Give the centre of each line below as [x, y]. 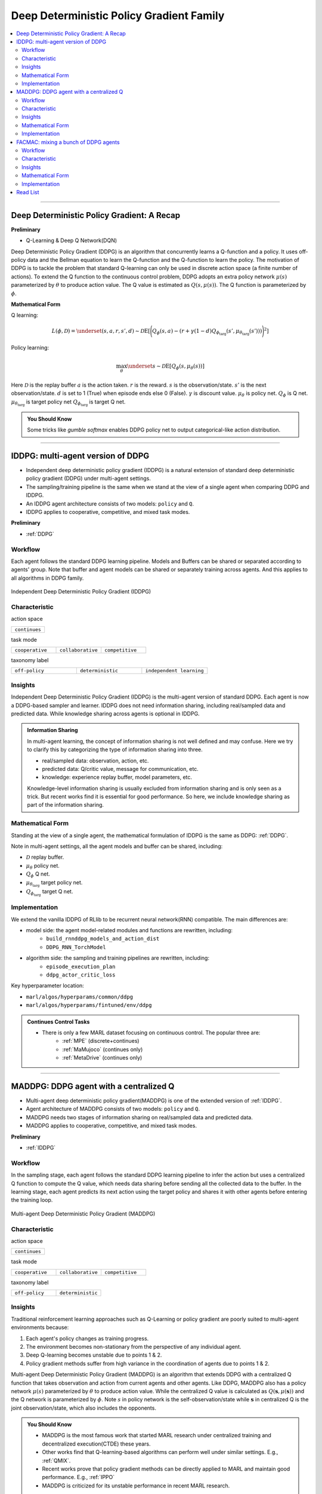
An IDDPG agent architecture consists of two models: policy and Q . [110, 503]
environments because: [40, 1327]
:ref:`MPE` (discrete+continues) [101, 1041]
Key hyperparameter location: [48, 985]
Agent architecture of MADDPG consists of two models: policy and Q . [113, 1109]
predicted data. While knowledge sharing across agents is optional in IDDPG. [105, 714]
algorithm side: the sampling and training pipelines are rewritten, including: [118, 958]
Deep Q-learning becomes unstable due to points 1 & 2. [94, 1355]
